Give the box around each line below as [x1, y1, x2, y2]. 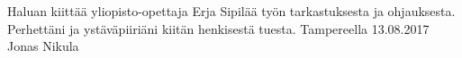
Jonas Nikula [7, 37, 79, 55]
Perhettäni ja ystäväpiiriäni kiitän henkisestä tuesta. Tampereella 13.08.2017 [7, 19, 430, 37]
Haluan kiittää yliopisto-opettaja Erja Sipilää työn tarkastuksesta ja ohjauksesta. [7, 2, 456, 20]
